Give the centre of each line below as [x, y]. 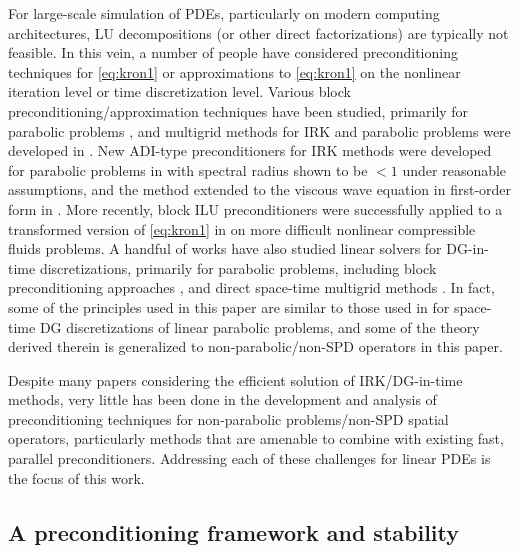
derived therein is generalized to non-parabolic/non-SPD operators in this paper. [255, 346]
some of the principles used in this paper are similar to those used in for [229, 306]
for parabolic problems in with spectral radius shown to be [188, 169]
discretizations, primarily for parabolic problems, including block [238, 267]
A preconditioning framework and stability [233, 531]
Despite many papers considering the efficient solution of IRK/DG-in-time [235, 379]
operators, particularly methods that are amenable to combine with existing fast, [256, 438]
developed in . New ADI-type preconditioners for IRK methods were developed [250, 150]
